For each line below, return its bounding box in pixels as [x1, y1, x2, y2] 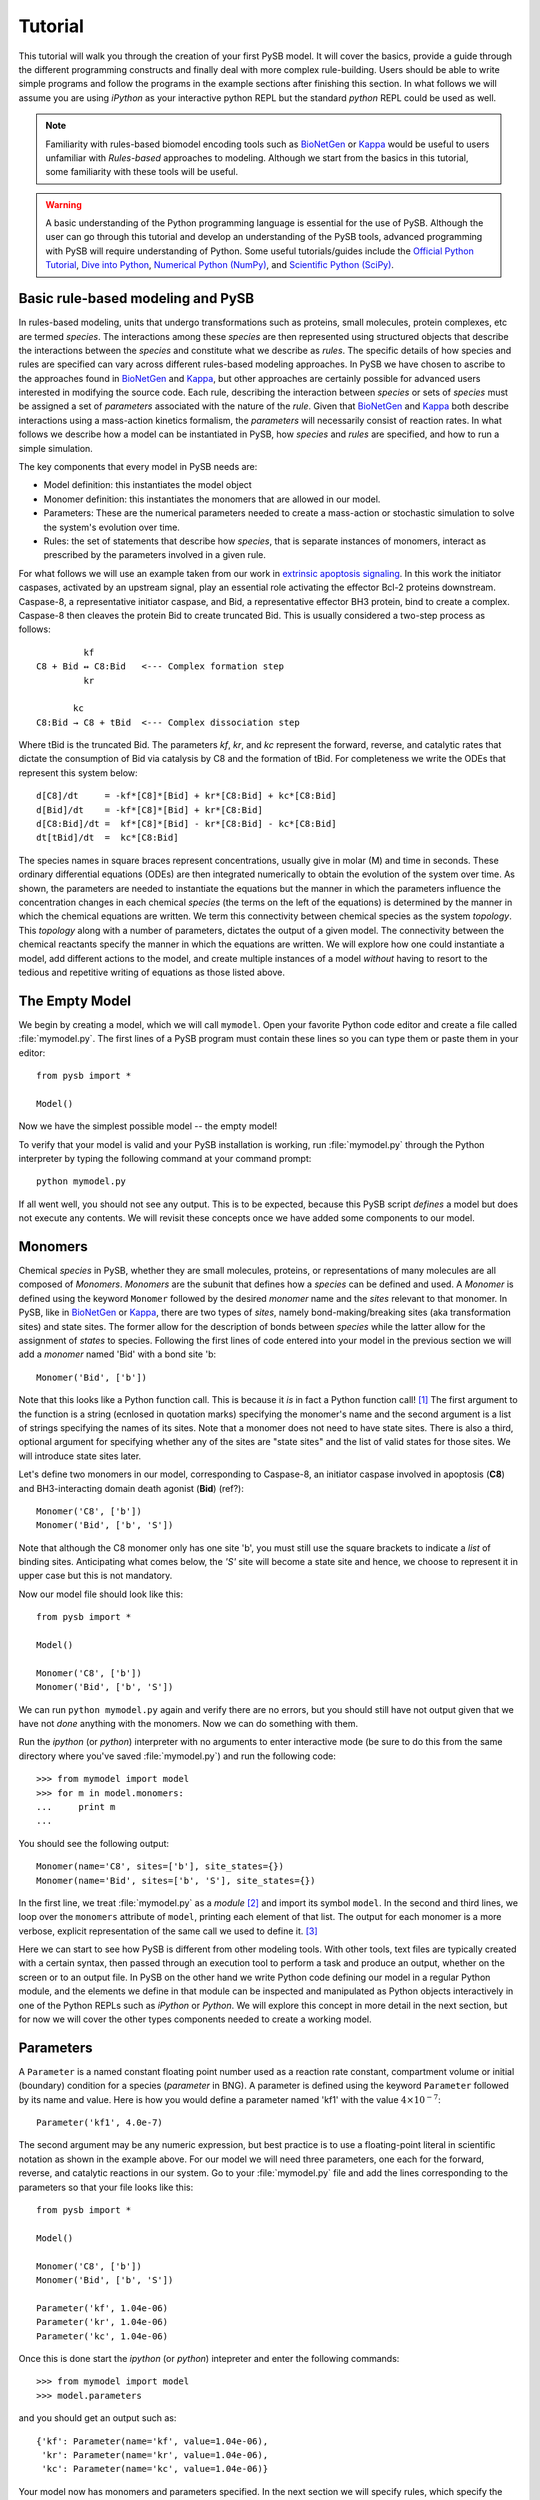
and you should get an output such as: [18, 2412, 177, 2424]
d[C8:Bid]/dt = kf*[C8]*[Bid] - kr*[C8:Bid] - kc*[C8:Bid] [36, 818, 337, 830]
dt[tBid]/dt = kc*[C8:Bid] [36, 832, 179, 844]
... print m [36, 1801, 116, 1812]
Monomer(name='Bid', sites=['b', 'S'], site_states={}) [36, 1875, 316, 1886]
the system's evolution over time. [43, 521, 180, 533]
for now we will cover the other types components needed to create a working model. [18, 2013, 372, 2025]
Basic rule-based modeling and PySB [18, 290, 255, 307]
